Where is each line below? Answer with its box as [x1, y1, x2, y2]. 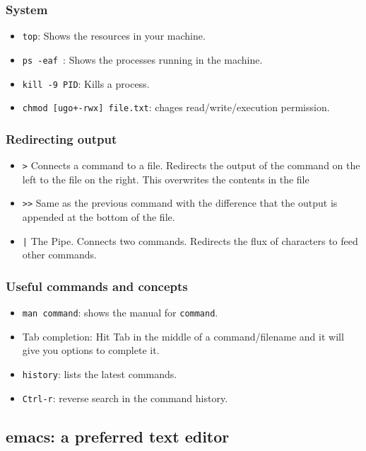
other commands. [22, 247, 97, 262]
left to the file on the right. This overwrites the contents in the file [22, 171, 309, 186]
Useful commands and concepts [6, 277, 188, 295]
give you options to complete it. [22, 343, 160, 358]
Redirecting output [6, 130, 117, 147]
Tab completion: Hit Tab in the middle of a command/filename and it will [22, 329, 344, 343]
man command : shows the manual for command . [22, 305, 218, 320]
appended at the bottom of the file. [22, 209, 175, 224]
